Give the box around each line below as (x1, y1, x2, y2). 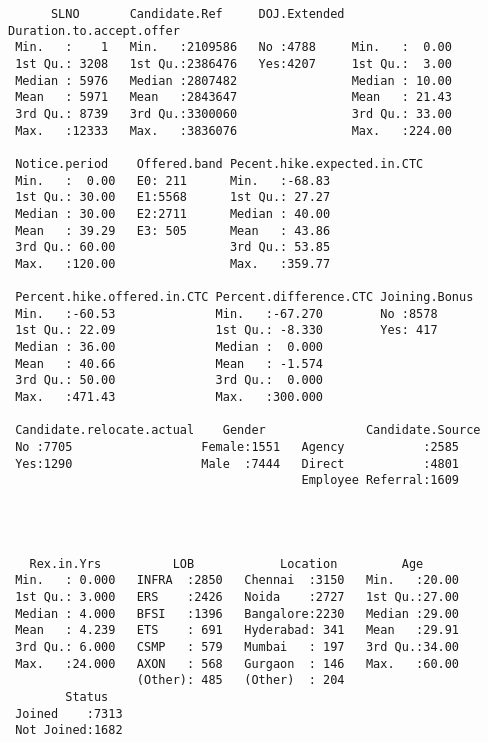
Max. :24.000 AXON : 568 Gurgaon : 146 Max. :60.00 (15, 656, 460, 671)
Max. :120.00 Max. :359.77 (15, 256, 331, 271)
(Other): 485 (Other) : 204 (136, 673, 345, 688)
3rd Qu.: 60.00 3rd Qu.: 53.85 (15, 240, 331, 255)
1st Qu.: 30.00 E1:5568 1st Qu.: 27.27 (15, 190, 331, 205)
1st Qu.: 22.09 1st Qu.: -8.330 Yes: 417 (15, 323, 438, 338)
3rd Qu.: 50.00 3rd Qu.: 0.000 (15, 373, 323, 388)
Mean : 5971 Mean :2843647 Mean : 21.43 (15, 90, 452, 105)
